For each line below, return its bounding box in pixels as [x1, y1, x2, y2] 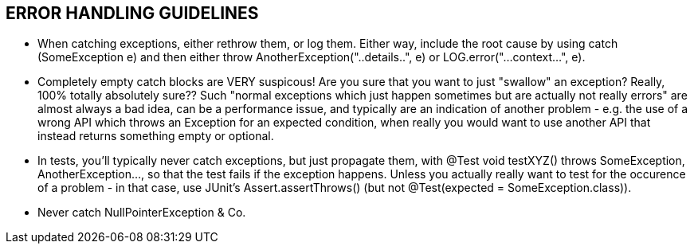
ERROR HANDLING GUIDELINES [6, 3, 259, 23]
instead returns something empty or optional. [37, 129, 274, 143]
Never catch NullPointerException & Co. [37, 205, 246, 220]
